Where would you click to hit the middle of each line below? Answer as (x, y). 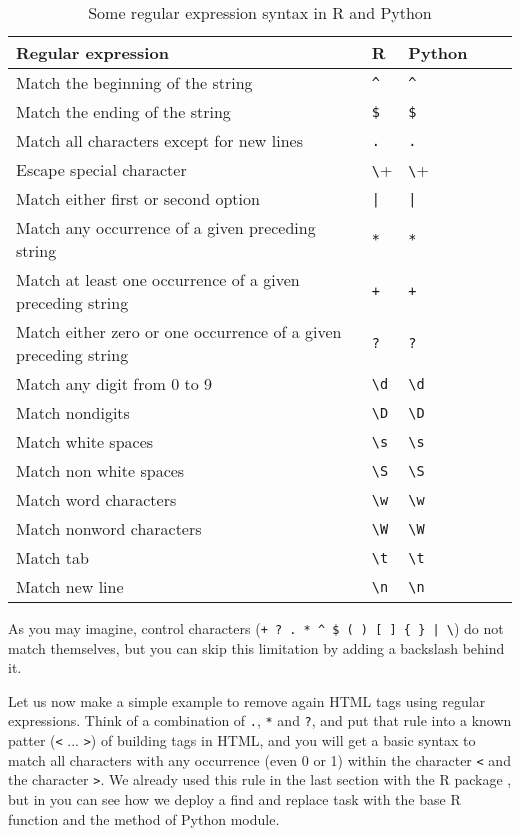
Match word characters (96, 499)
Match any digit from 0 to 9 (114, 383)
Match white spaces (85, 441)
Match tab (52, 557)
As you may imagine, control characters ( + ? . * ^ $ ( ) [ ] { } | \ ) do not (256, 628)
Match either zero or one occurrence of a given (179, 331)
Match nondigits (73, 412)
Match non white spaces (100, 470)
